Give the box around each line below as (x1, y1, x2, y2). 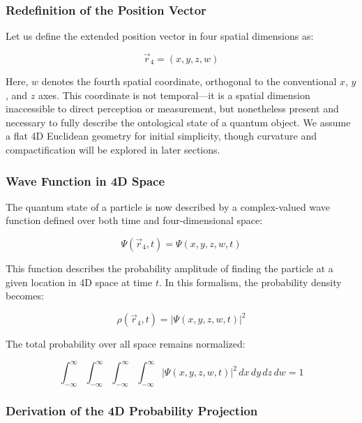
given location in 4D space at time (6, 274, 153, 289)
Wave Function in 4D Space (6, 172, 165, 189)
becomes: (6, 288, 44, 303)
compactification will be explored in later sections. (6, 142, 220, 156)
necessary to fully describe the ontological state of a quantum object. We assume (6, 114, 351, 129)
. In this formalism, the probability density (158, 274, 342, 289)
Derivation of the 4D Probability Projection (6, 402, 258, 420)
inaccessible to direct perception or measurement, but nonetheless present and (6, 101, 339, 116)
